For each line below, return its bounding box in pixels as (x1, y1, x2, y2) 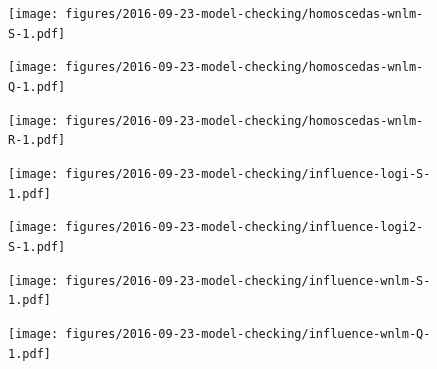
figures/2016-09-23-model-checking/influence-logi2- (65, 220, 424, 235)
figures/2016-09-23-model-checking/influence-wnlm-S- (65, 273, 431, 288)
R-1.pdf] (8, 133, 66, 148)
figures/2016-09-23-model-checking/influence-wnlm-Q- (65, 326, 431, 341)
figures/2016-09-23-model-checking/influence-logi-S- (65, 166, 431, 181)
